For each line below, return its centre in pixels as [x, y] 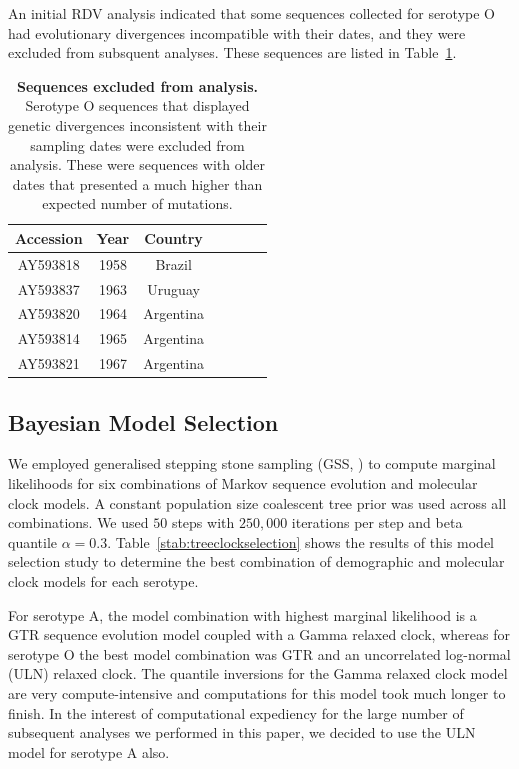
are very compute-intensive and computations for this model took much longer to [257, 692]
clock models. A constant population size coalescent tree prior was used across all [257, 502]
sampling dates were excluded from [137, 144]
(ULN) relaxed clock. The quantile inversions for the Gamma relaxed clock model [258, 673]
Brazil [173, 263]
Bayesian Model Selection [143, 421]
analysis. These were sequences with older [137, 164]
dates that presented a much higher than [137, 183]
